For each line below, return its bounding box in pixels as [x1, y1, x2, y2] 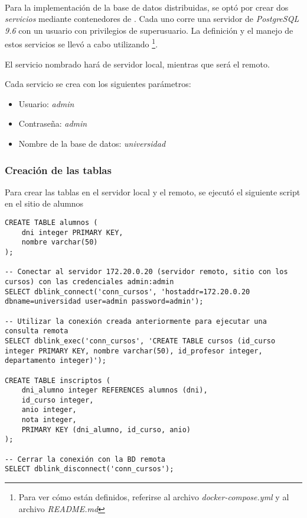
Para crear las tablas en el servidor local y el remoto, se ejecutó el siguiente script [5, 185, 301, 198]
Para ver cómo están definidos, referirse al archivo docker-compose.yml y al [18, 491, 289, 503]
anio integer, [21, 406, 77, 414]
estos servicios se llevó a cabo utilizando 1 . [5, 36, 158, 50]
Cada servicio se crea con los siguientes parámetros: [5, 78, 191, 90]
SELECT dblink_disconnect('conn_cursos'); [5, 465, 174, 474]
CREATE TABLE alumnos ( [5, 218, 98, 227]
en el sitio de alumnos [5, 197, 84, 210]
